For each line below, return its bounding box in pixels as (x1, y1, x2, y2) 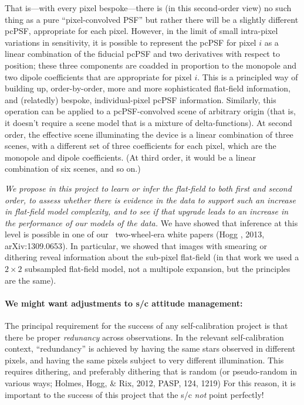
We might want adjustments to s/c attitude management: (5, 297, 243, 309)
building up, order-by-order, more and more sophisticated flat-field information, (5, 82, 291, 94)
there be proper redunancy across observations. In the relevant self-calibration (5, 331, 284, 343)
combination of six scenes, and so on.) (5, 162, 141, 175)
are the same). (5, 274, 56, 286)
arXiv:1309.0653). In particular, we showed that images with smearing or (5, 239, 267, 251)
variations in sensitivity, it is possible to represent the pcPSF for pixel (5, 36, 256, 48)
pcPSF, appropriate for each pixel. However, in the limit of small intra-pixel (5, 25, 278, 37)
